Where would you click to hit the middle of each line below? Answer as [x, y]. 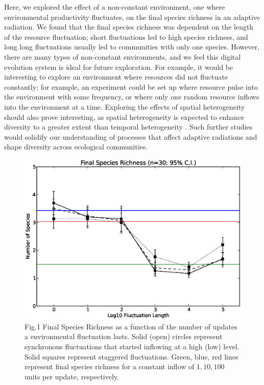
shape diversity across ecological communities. [76, 147]
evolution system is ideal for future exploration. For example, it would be [119, 67]
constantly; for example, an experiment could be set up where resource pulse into [131, 86]
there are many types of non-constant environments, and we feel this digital [123, 56]
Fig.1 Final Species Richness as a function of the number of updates [131, 326]
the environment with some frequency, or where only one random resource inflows [132, 97]
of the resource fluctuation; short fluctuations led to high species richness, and [126, 36]
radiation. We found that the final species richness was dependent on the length [129, 27]
